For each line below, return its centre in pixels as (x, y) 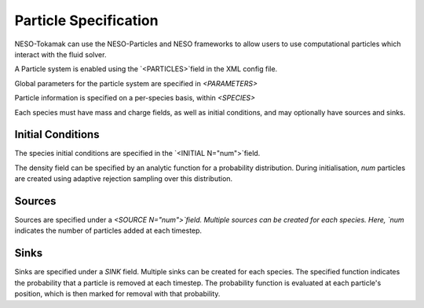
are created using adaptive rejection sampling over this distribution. (124, 179)
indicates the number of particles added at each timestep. (108, 230)
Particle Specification (86, 20)
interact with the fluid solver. (60, 54)
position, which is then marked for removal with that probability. (117, 294)
